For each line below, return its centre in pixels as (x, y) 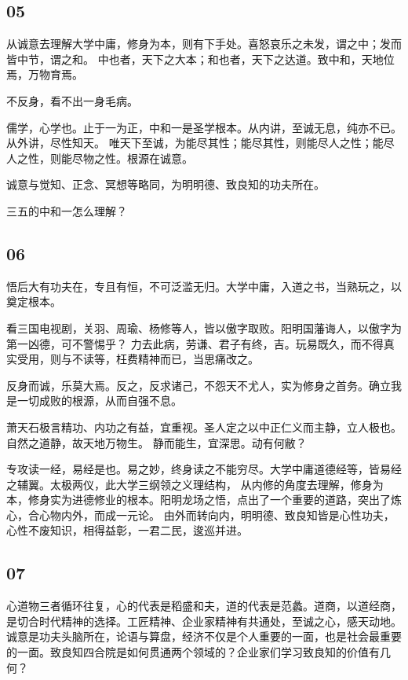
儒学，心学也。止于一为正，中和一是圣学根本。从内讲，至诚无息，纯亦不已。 (204, 127)
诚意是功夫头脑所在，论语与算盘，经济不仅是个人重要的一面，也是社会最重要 (204, 636)
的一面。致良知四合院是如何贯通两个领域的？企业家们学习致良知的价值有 (193, 652)
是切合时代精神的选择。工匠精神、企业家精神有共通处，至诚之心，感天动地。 (204, 621)
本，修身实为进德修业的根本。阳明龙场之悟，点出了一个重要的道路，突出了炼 (204, 500)
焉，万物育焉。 (45, 74)
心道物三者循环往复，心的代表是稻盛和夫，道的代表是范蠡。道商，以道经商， (204, 606)
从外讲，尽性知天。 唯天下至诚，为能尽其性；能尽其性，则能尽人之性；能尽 (200, 143)
